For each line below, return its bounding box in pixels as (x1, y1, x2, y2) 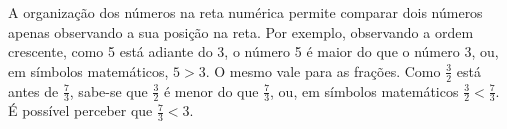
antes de (8, 80, 59, 101)
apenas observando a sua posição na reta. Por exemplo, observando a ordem (8, 21, 474, 42)
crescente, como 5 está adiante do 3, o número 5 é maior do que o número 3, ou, (8, 41, 499, 62)
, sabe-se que (69, 80, 148, 101)
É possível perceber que (8, 100, 153, 121)
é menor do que (163, 80, 259, 101)
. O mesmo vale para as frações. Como (205, 60, 441, 81)
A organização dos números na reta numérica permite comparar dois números (8, 2, 483, 22)
